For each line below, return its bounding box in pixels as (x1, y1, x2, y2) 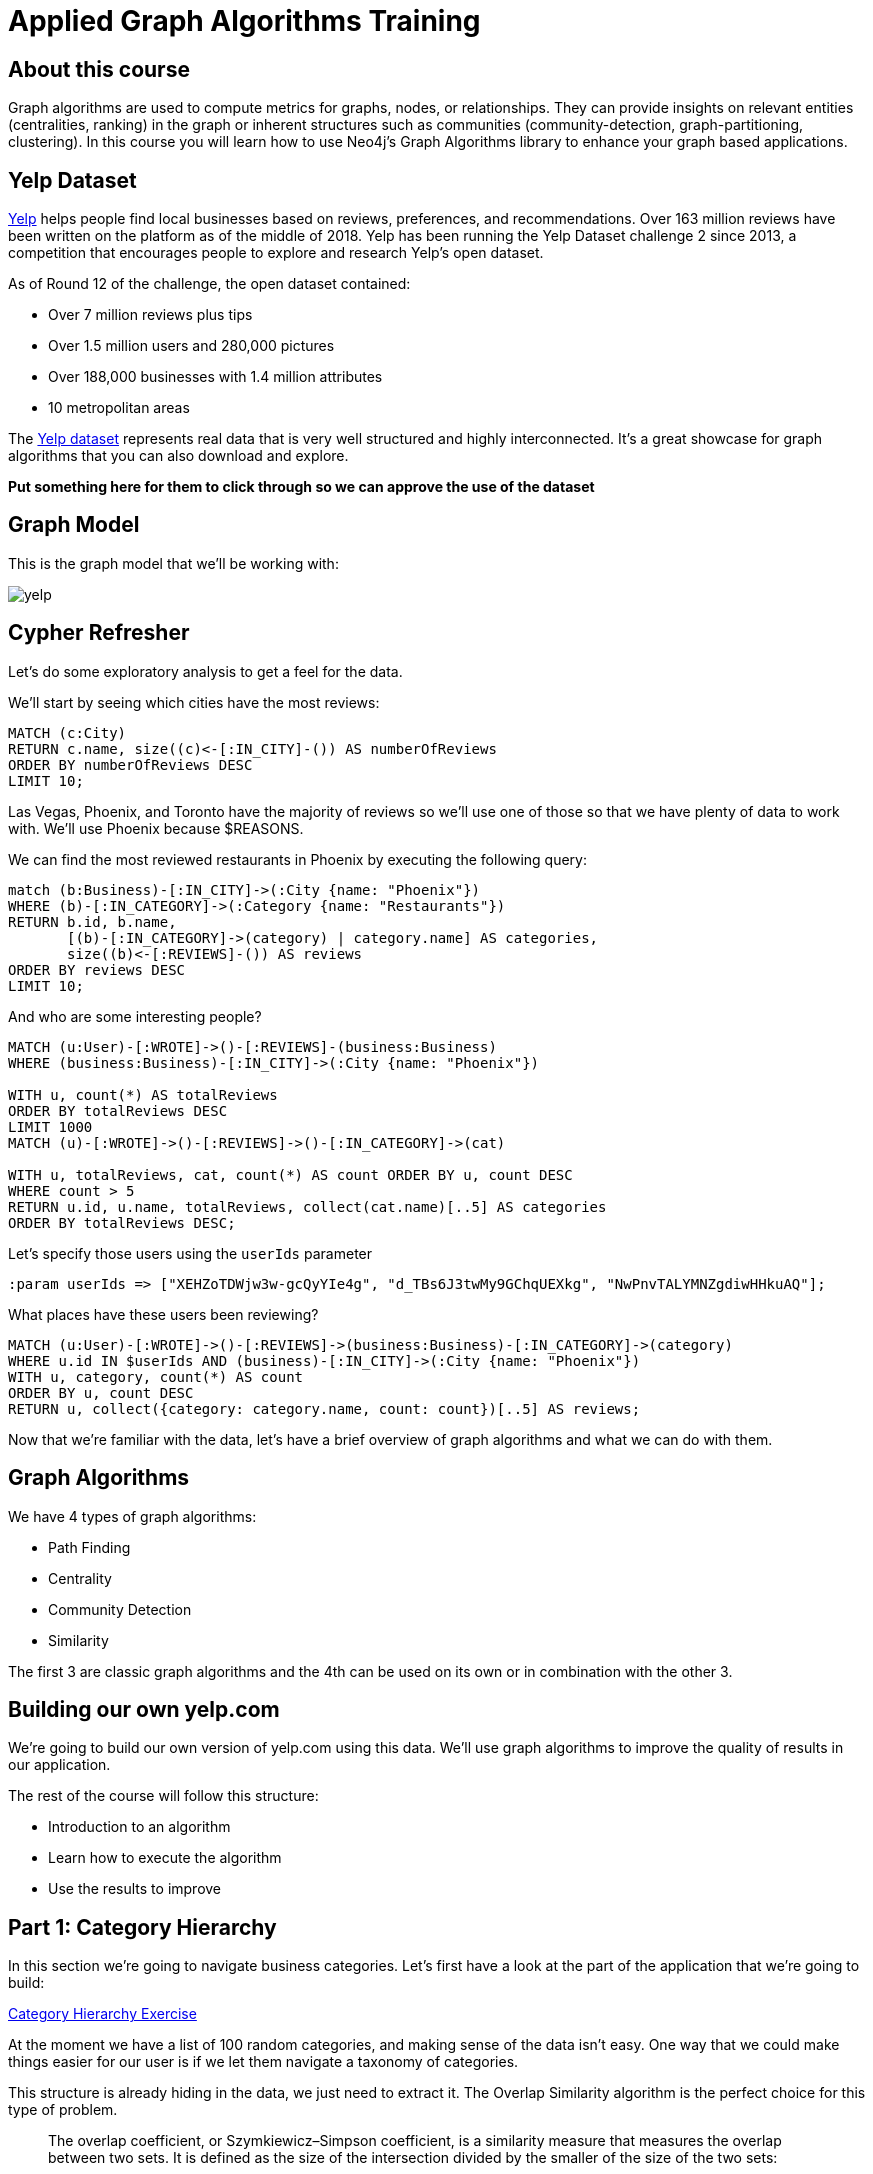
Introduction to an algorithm (48, 1818, 231, 1836)
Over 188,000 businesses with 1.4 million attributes (48, 368, 383, 386)
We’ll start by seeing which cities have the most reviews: (8, 693, 380, 711)
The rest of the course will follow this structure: (8, 1787, 319, 1805)
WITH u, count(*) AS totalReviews (8, 1086, 278, 1103)
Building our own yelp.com (8, 1696, 280, 1722)
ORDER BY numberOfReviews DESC (8, 756, 253, 773)
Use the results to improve (48, 1880, 222, 1898)
